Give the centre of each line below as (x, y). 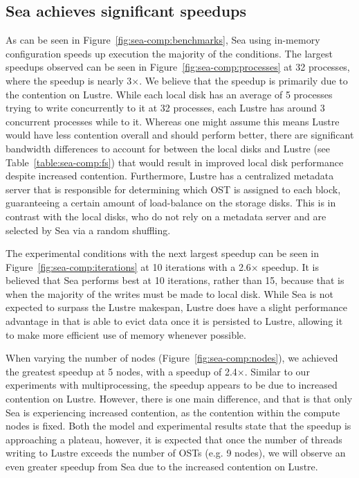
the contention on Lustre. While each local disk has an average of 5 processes (169, 94)
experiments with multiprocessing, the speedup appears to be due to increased (172, 385)
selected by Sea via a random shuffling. (88, 230)
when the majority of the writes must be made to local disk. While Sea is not (170, 293)
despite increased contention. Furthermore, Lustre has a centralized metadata (170, 176)
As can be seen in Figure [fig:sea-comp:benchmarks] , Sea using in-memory (163, 40)
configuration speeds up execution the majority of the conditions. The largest (169, 53)
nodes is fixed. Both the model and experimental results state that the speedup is (178, 426)
